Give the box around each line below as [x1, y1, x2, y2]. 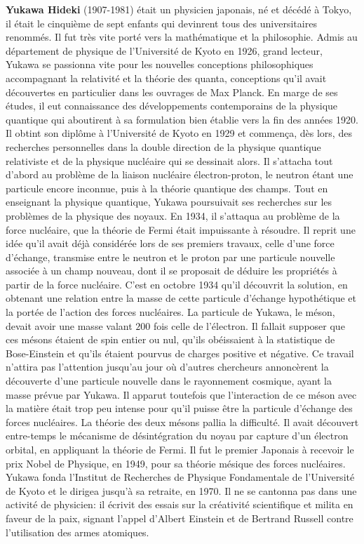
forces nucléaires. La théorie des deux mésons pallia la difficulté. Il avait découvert [6, 414, 359, 429]
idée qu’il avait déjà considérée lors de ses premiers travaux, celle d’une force [6, 236, 335, 251]
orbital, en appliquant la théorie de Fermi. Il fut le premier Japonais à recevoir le [6, 442, 354, 456]
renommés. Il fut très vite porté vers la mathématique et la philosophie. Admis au [6, 29, 358, 44]
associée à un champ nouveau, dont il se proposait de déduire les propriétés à [6, 263, 337, 278]
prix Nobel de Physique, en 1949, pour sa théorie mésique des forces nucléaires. [6, 456, 346, 470]
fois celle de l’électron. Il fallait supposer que [153, 318, 345, 333]
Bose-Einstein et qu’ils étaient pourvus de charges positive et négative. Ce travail [6, 345, 354, 360]
